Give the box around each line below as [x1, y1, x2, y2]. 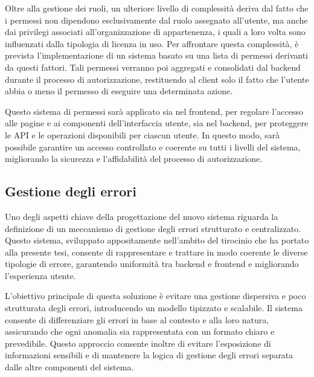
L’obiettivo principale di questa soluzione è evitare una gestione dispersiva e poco [5, 289, 306, 302]
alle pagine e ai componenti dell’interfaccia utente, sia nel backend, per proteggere [5, 117, 309, 129]
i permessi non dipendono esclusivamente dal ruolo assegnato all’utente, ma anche [5, 13, 308, 26]
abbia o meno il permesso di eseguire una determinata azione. [5, 85, 233, 97]
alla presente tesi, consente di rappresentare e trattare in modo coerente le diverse [5, 245, 308, 258]
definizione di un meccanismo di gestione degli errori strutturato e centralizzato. [5, 222, 301, 234]
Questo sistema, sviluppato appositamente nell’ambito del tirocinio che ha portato [5, 234, 309, 246]
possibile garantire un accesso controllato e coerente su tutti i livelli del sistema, [5, 140, 301, 153]
